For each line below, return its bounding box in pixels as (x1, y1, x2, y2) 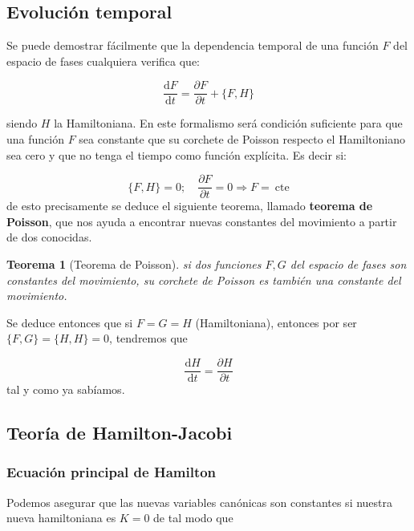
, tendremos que (109, 330, 188, 347)
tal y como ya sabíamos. (6, 381, 125, 398)
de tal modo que (153, 509, 233, 526)
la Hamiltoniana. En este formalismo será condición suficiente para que (54, 115, 403, 132)
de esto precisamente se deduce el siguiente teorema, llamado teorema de (6, 197, 373, 214)
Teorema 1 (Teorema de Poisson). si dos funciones (6, 256, 262, 273)
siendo (6, 115, 38, 132)
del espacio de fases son (290, 256, 407, 273)
